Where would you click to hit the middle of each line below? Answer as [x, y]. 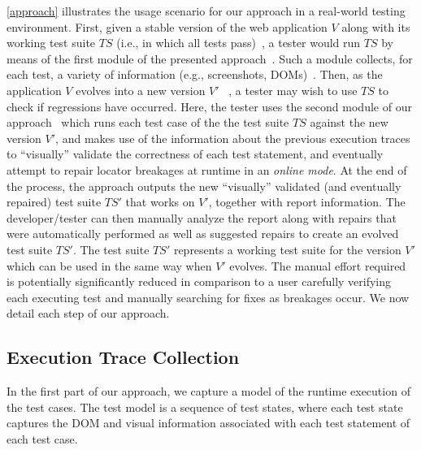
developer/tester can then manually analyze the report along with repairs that [202, 217]
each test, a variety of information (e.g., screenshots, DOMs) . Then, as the [195, 74]
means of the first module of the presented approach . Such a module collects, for [210, 58]
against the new [349, 122]
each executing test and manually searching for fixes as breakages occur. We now [208, 297]
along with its [376, 26]
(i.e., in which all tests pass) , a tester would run [239, 43]
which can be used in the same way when [109, 265]
